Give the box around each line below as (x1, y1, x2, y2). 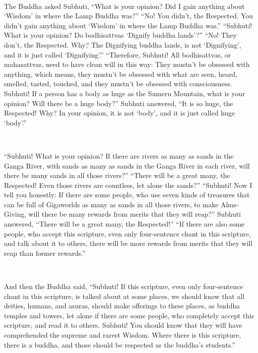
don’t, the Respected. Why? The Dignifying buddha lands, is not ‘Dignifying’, (4, 39, 242, 50)
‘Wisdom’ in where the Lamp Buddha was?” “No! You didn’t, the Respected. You (4, 10, 253, 21)
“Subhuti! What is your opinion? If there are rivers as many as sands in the (4, 150, 234, 161)
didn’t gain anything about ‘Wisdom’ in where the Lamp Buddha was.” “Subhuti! (4, 20, 252, 30)
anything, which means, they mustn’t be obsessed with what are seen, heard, (4, 68, 238, 79)
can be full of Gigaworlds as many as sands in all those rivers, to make (4, 199, 218, 209)
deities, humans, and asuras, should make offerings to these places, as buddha (4, 300, 240, 311)
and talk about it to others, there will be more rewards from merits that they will (4, 238, 253, 248)
